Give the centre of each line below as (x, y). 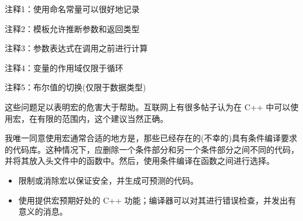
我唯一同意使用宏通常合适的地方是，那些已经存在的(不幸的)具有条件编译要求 (151, 138)
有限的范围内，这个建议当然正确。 (102, 118)
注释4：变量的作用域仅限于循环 (64, 67)
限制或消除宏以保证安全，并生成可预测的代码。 (108, 180)
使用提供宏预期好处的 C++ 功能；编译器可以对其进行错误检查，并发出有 (157, 200)
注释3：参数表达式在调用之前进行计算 (76, 48)
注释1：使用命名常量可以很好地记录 (72, 9)
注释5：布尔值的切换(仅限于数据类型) (75, 87)
